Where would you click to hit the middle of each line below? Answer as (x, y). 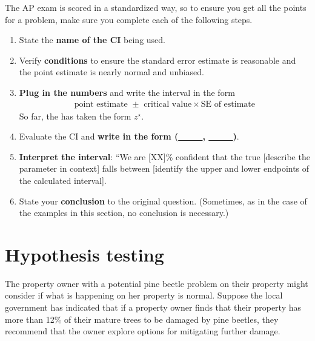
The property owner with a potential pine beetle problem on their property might (157, 283)
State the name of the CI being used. (92, 40)
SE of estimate (228, 104)
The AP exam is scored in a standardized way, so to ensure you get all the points (156, 7)
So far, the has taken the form (75, 116)
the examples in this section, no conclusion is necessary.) (124, 213)
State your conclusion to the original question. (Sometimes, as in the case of (163, 201)
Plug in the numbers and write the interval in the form (127, 92)
